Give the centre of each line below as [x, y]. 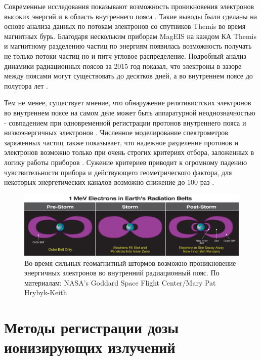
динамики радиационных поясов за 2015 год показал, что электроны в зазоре [123, 66]
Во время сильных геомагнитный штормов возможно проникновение [130, 263]
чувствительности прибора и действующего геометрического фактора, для [118, 172]
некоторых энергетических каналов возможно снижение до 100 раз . [109, 182]
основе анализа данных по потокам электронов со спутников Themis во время [125, 26]
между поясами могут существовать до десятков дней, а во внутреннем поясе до [128, 76]
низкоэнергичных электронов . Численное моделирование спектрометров [116, 132]
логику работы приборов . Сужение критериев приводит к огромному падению [126, 162]
